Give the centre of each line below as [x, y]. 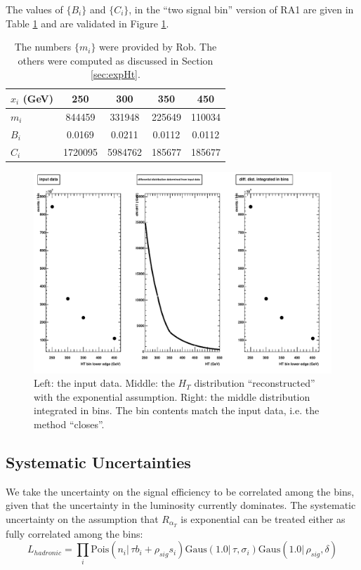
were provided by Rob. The [158, 47]
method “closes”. [69, 424]
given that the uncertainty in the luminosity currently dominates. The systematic [181, 505]
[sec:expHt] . [116, 74]
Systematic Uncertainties [98, 462]
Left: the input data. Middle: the [104, 383]
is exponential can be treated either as [263, 518]
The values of [34, 9]
